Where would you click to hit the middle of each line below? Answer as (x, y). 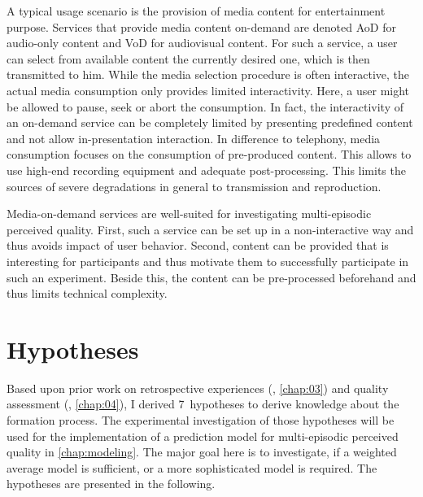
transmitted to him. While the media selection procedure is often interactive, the (208, 74)
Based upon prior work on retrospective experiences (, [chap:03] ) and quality (198, 388)
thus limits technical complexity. (87, 293)
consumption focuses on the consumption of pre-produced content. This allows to (209, 154)
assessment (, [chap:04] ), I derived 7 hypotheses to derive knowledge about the (203, 404)
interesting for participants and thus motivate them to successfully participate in (208, 261)
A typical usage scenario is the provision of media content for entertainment (196, 11)
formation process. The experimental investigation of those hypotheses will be (201, 420)
